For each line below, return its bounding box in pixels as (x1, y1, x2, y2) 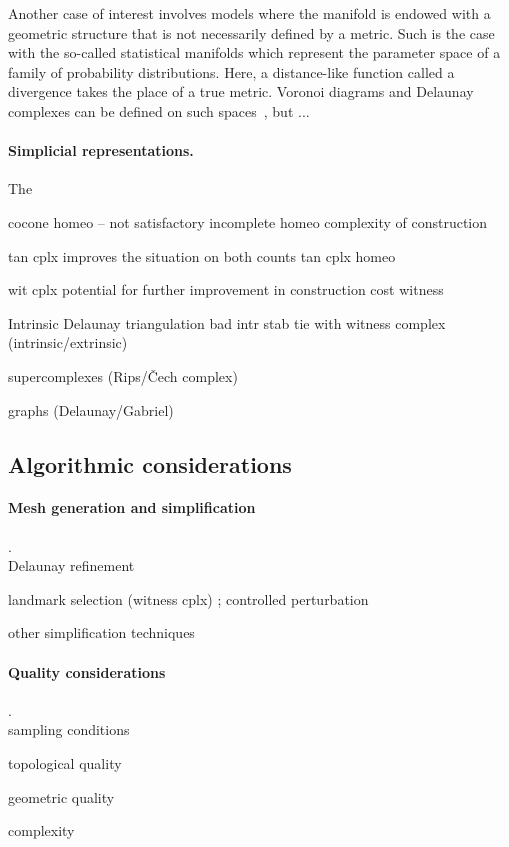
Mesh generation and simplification (8, 497, 256, 518)
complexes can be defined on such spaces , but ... (8, 100, 310, 121)
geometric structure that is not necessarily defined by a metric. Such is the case (8, 22, 495, 43)
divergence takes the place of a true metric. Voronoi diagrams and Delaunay (8, 81, 474, 102)
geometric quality (8, 786, 115, 807)
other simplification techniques (8, 622, 195, 643)
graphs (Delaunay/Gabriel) (8, 399, 174, 420)
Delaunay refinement (8, 555, 135, 576)
